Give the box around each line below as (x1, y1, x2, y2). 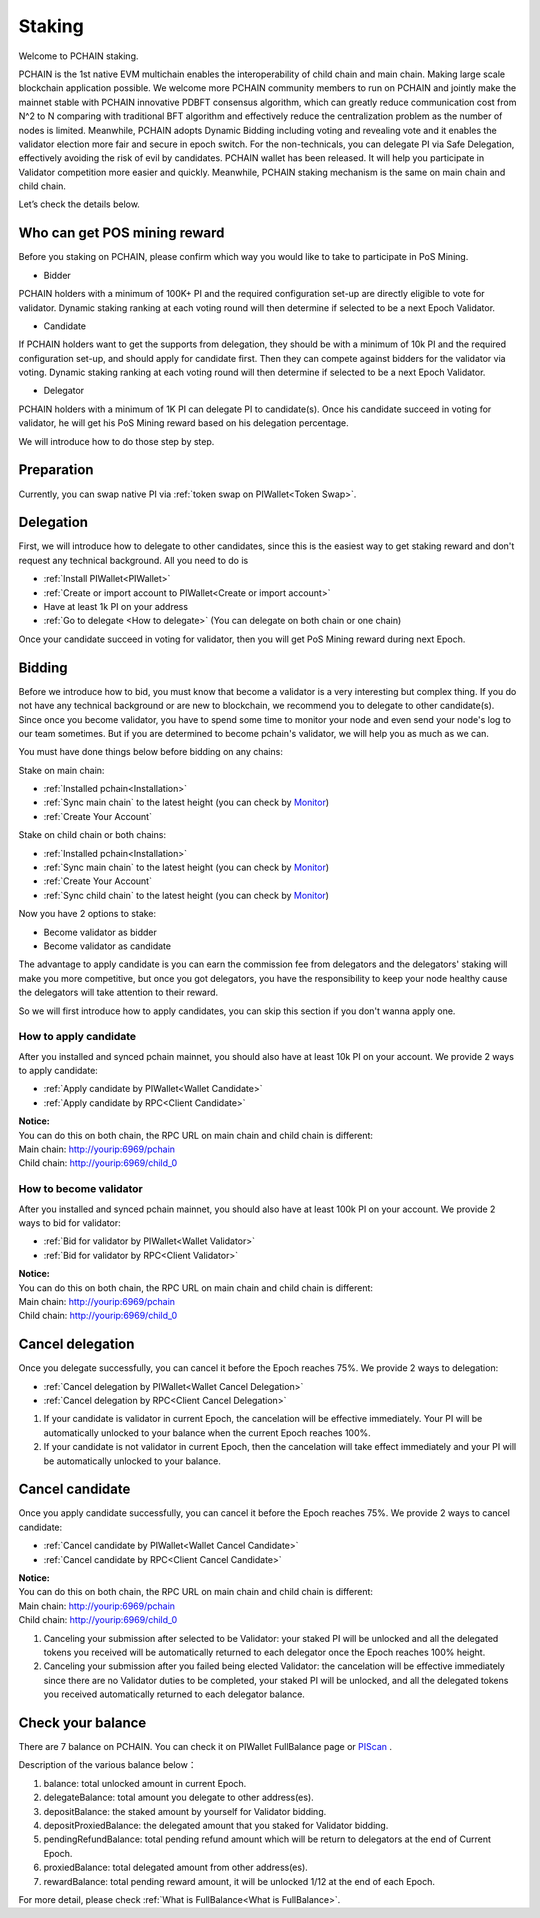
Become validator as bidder (43, 926, 157, 938)
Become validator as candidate (43, 940, 172, 952)
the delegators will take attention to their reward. (18, 986, 219, 999)
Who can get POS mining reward (18, 225, 225, 242)
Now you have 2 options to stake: (18, 908, 157, 920)
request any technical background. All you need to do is (18, 554, 249, 566)
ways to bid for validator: (18, 1216, 121, 1229)
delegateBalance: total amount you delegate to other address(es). (43, 1791, 314, 1804)
